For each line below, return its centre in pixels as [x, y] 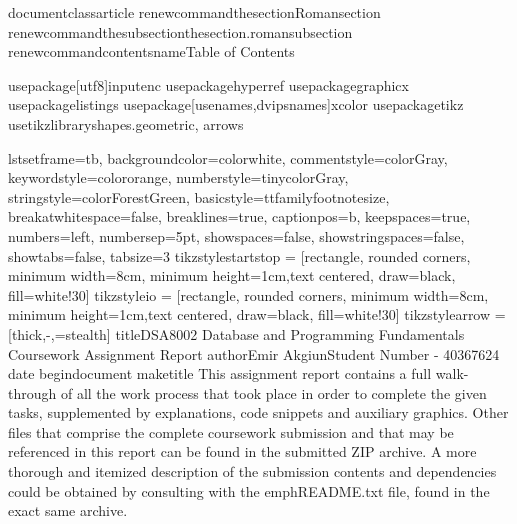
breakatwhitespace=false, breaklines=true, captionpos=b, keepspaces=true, [239, 216]
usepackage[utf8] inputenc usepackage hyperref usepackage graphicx [208, 84]
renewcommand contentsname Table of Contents [151, 51]
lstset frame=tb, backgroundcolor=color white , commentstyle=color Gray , [228, 157]
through [32, 392]
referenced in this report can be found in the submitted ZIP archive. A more [242, 451]
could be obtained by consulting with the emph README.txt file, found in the [249, 490]
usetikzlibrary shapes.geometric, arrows [126, 123]
